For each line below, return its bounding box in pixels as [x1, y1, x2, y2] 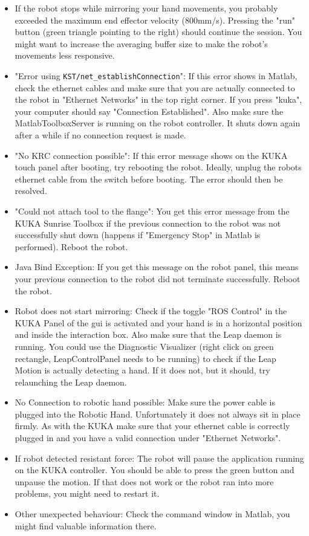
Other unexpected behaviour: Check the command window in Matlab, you [15, 508, 290, 520]
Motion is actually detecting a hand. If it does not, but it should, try [15, 364, 270, 376]
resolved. [15, 184, 47, 197]
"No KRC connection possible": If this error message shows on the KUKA [15, 149, 288, 161]
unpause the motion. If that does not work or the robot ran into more [15, 475, 274, 488]
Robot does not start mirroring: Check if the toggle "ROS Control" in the [15, 305, 287, 317]
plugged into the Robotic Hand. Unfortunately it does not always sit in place [15, 407, 301, 420]
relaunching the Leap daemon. [15, 375, 127, 388]
